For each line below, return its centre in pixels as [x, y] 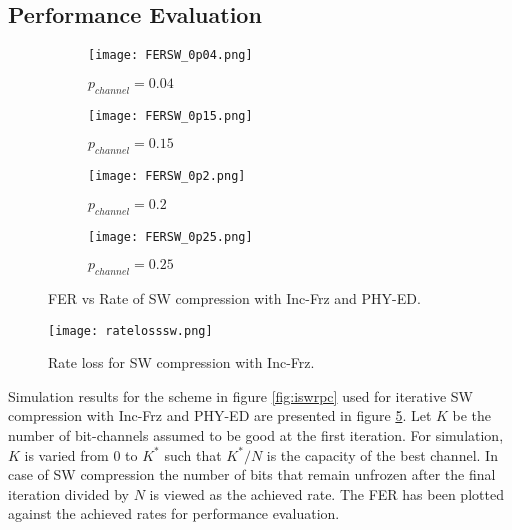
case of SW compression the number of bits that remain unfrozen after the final [252, 474]
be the [472, 415]
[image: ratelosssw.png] [130, 330]
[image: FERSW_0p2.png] [167, 176]
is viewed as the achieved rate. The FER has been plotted [326, 493]
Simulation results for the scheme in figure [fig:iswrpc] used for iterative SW [240, 395]
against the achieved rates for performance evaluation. [174, 513]
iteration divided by [69, 493]
